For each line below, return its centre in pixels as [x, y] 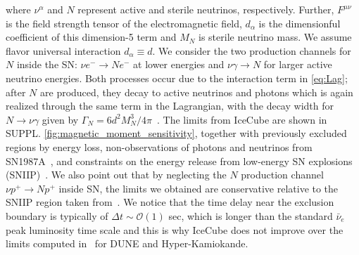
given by [60, 119]
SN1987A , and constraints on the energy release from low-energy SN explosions [179, 161]
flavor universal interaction [63, 50]
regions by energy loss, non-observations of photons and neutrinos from [159, 146]
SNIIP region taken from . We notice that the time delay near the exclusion [170, 202]
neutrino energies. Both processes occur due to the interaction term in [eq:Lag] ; [177, 78]
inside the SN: [47, 64]
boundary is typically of [57, 215]
